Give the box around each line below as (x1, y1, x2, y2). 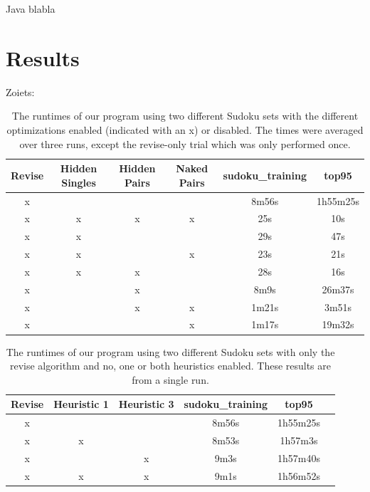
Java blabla (6, 1, 55, 16)
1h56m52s (277, 468, 320, 483)
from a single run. (132, 372, 209, 387)
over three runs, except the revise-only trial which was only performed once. (19, 136, 351, 151)
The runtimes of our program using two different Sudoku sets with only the (6, 344, 335, 359)
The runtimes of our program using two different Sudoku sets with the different (11, 108, 359, 123)
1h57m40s (277, 450, 320, 465)
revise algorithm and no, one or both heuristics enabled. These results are (9, 358, 332, 373)
